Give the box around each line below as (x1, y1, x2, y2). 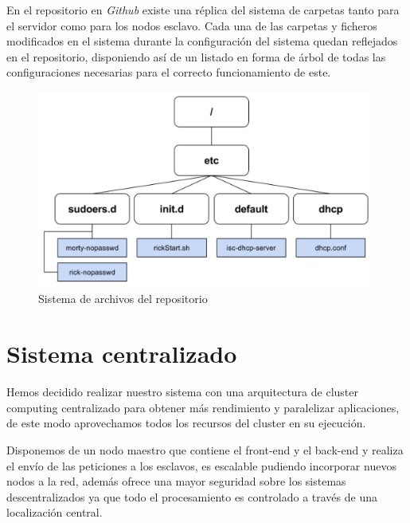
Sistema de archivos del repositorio (38, 290, 208, 307)
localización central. (6, 504, 103, 521)
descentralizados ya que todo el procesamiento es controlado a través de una (6, 488, 377, 505)
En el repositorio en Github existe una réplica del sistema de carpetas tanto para (6, 2, 400, 18)
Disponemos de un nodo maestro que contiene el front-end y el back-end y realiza (6, 441, 404, 458)
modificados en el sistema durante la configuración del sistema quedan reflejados (6, 33, 398, 49)
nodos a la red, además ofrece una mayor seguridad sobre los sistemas (6, 473, 346, 490)
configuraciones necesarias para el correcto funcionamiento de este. (6, 64, 331, 81)
